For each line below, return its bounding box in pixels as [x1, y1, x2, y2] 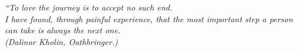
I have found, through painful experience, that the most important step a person [5, 12, 293, 25]
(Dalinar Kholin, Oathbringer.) [5, 35, 118, 47]
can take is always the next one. [5, 24, 121, 36]
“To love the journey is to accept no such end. [5, 1, 173, 13]
